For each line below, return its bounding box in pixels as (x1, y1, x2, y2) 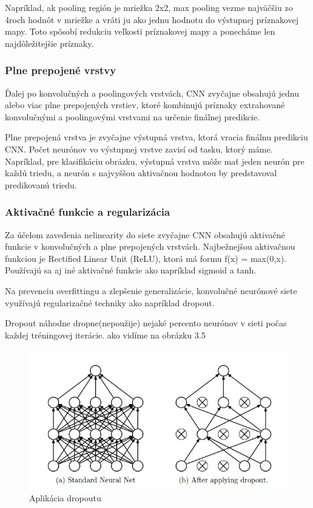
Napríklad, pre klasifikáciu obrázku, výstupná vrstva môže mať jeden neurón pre (5, 154, 305, 167)
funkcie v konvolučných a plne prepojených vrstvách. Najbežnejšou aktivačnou (5, 240, 295, 253)
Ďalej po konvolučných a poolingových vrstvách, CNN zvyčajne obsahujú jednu (5, 86, 299, 99)
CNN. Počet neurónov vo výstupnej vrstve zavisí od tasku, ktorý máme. (5, 142, 273, 155)
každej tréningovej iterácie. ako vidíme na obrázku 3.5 (5, 328, 206, 341)
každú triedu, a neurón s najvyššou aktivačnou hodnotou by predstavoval (5, 166, 277, 179)
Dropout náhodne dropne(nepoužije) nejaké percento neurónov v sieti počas (5, 317, 287, 329)
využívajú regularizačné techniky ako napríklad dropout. (5, 296, 215, 309)
